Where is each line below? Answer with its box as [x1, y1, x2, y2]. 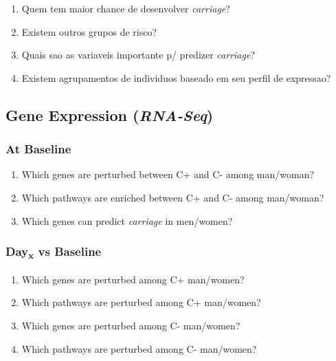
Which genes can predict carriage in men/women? [21, 213, 233, 228]
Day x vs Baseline [5, 243, 102, 262]
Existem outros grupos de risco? [21, 24, 157, 39]
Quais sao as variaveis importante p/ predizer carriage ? [21, 47, 255, 62]
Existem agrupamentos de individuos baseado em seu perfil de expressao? [21, 70, 331, 85]
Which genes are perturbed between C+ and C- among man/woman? [21, 167, 315, 182]
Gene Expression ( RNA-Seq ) [5, 104, 214, 125]
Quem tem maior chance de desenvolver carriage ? [21, 1, 230, 15]
